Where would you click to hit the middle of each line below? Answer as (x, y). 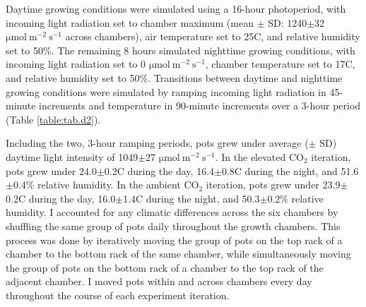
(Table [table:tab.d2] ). (53, 119)
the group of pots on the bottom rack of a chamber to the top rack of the (165, 267)
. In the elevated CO (259, 156)
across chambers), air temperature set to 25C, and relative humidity (213, 36)
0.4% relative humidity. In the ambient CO (106, 185)
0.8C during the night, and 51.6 (290, 170)
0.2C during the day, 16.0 (61, 198)
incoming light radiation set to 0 (76, 64)
